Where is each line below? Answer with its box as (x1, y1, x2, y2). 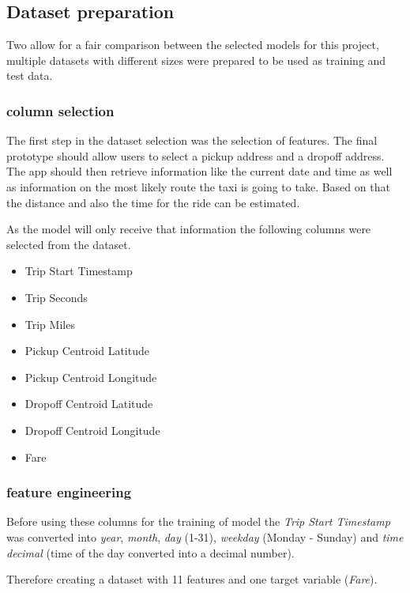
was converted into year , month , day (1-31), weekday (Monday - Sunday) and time (6, 528, 404, 545)
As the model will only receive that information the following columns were (6, 221, 371, 237)
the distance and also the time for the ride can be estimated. (6, 194, 300, 210)
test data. (6, 67, 53, 84)
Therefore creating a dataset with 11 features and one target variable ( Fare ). (6, 571, 378, 587)
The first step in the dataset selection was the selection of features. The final (6, 132, 378, 149)
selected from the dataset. (6, 236, 131, 252)
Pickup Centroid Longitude (24, 368, 157, 385)
